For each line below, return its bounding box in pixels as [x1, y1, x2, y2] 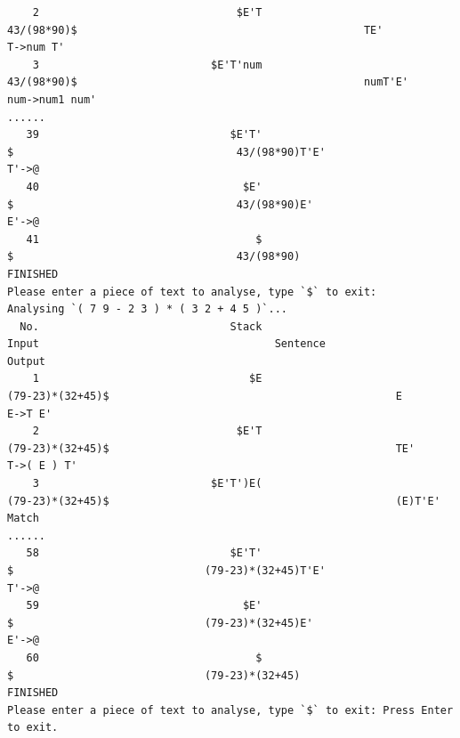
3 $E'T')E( [32, 477, 262, 491]
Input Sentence [7, 337, 326, 351]
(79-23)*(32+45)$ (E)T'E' [7, 494, 440, 507]
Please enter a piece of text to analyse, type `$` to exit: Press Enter [7, 703, 454, 717]
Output [7, 354, 45, 368]
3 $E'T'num [32, 58, 262, 71]
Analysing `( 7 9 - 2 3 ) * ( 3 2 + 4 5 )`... [7, 303, 287, 316]
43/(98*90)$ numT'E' [7, 76, 409, 89]
